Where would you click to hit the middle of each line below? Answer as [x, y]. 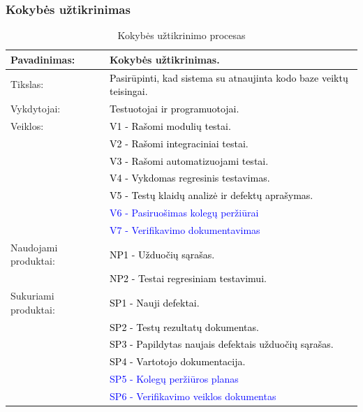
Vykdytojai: [36, 109]
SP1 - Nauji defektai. [155, 302]
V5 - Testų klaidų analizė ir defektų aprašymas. [212, 195]
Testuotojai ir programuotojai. [175, 109]
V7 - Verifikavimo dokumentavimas [185, 230]
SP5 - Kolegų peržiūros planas [174, 379]
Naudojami [34, 247]
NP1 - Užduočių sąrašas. [162, 254]
